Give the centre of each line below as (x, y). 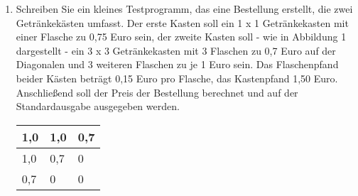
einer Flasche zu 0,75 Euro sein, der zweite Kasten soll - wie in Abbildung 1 (181, 37)
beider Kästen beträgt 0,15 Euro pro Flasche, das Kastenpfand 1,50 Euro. (177, 78)
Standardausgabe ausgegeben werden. (98, 106)
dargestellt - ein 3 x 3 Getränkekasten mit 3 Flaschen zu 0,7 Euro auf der (176, 50)
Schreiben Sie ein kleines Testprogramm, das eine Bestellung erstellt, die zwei (184, 9)
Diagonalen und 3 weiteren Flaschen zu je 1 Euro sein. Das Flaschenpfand (177, 64)
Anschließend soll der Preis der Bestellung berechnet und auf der (157, 92)
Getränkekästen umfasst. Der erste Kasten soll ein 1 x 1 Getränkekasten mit (182, 22)
